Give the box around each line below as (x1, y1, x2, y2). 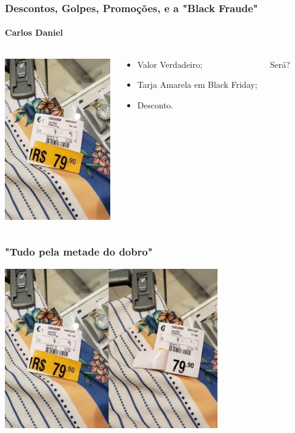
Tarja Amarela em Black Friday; (137, 78, 257, 91)
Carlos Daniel (5, 26, 63, 39)
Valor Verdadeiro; (137, 58, 203, 70)
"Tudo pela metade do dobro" (5, 244, 153, 259)
